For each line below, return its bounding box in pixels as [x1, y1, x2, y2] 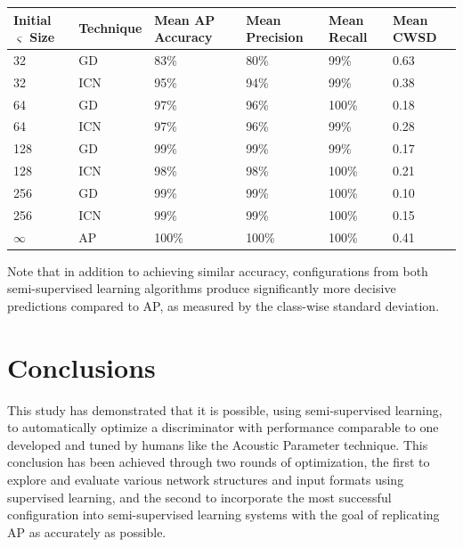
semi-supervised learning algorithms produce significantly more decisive [7, 279, 396, 298]
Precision [246, 28, 304, 46]
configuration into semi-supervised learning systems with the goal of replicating [7, 505, 440, 524]
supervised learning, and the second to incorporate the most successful [7, 487, 392, 506]
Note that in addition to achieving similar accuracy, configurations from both [7, 261, 428, 280]
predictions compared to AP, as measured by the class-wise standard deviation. [7, 296, 440, 314]
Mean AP [154, 10, 215, 29]
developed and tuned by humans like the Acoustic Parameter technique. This [7, 435, 428, 453]
